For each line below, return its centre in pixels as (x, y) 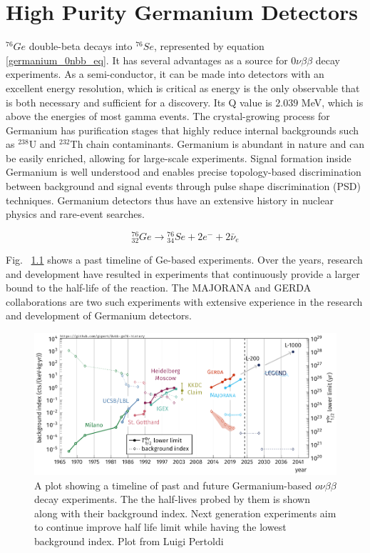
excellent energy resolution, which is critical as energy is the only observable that (183, 88)
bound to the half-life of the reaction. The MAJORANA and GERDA (159, 288)
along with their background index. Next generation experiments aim (185, 513)
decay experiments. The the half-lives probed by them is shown (172, 499)
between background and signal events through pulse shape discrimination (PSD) (183, 186)
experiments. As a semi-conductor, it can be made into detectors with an (165, 74)
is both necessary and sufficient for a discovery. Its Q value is (139, 102)
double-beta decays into (81, 46)
